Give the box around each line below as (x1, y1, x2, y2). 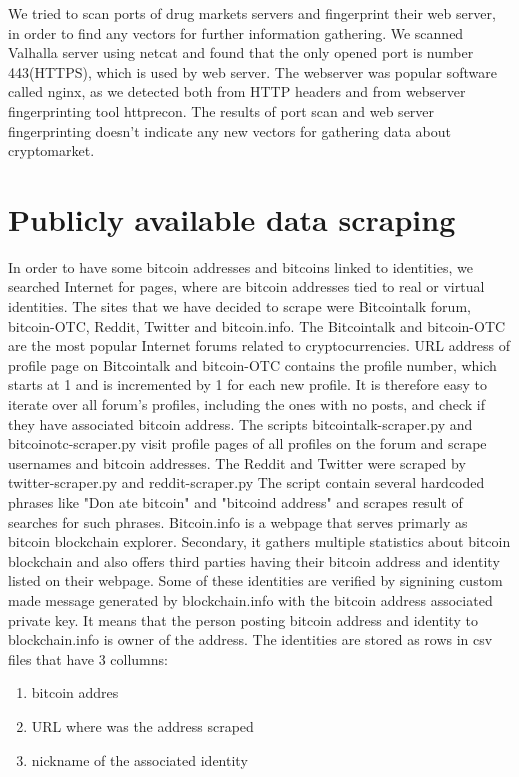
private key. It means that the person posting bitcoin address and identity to (8, 609, 478, 630)
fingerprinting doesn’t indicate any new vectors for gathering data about (8, 120, 451, 141)
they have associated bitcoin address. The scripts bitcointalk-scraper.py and (8, 413, 473, 434)
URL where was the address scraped (31, 715, 254, 736)
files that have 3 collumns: (8, 648, 168, 669)
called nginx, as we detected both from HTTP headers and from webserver (8, 81, 466, 102)
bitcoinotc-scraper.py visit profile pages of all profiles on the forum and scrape (8, 433, 487, 454)
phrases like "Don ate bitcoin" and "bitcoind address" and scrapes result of (8, 492, 463, 512)
